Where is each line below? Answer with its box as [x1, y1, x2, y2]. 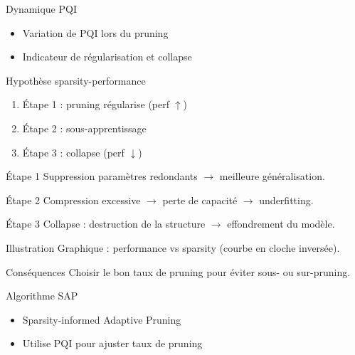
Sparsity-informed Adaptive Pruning [22, 312, 181, 327]
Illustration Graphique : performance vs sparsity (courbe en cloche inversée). [6, 240, 340, 255]
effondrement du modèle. [227, 216, 335, 231]
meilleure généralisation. [219, 169, 325, 184]
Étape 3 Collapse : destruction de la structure [6, 216, 206, 231]
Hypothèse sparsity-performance [6, 73, 146, 88]
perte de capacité [162, 192, 238, 207]
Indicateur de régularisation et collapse [22, 49, 192, 64]
